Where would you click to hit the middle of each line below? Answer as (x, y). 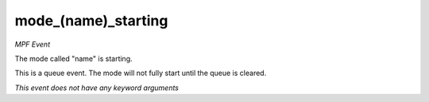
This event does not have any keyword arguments (97, 88)
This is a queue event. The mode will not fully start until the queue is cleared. (141, 73)
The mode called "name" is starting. (73, 59)
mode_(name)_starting (91, 21)
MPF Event (33, 44)
